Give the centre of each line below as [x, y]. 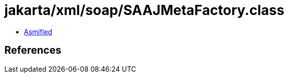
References [33, 50]
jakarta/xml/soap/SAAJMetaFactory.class [144, 10]
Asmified [38, 31]
